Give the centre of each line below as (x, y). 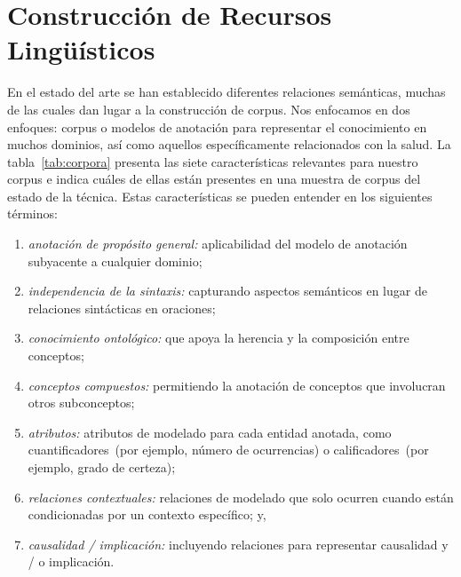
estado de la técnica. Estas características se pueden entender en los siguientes (220, 196)
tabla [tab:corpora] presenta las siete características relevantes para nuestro (213, 161)
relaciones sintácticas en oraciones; (122, 308)
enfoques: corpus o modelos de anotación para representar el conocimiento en (217, 126)
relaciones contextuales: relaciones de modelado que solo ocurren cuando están (241, 497)
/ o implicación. (71, 561)
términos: (32, 213)
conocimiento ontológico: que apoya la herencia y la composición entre (219, 338)
